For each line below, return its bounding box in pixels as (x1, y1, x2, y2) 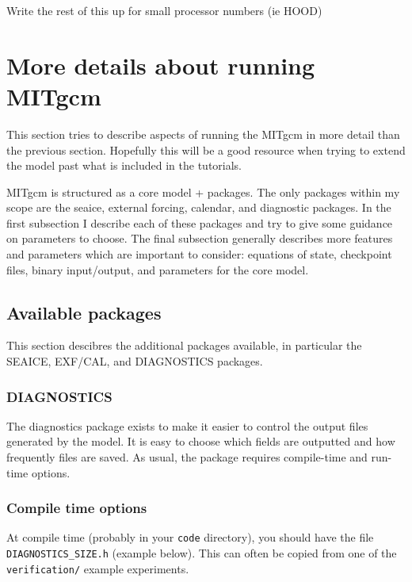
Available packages (6, 300, 162, 324)
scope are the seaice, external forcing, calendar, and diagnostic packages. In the (6, 199, 391, 216)
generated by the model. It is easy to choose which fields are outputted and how (6, 433, 395, 450)
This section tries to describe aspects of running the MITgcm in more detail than (6, 125, 400, 142)
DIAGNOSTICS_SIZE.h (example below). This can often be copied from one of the (6, 545, 397, 561)
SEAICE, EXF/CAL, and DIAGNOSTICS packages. (6, 353, 263, 369)
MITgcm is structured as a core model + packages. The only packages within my (6, 183, 400, 200)
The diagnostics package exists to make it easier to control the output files (6, 417, 368, 434)
